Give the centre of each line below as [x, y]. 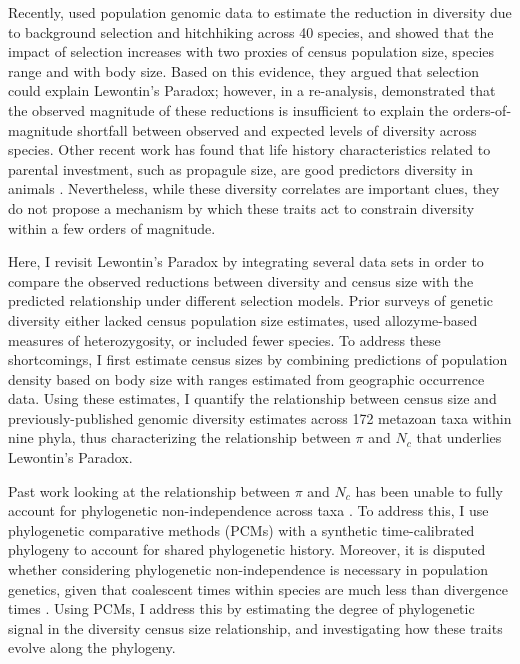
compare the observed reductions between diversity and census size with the [241, 280]
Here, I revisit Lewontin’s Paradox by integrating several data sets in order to [246, 261]
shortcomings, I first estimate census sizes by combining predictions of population [258, 359]
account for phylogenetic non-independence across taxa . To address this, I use [248, 510]
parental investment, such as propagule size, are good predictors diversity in [241, 168]
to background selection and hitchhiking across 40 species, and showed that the [251, 31]
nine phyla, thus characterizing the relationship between [179, 437]
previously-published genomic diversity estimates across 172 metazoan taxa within [260, 417]
